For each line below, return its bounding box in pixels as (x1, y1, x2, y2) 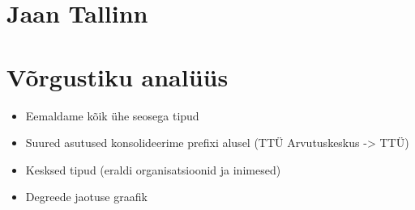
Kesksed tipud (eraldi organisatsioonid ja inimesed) (25, 161, 281, 178)
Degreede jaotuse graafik (25, 188, 148, 205)
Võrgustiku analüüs (6, 60, 229, 93)
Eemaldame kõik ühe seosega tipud (25, 107, 199, 124)
